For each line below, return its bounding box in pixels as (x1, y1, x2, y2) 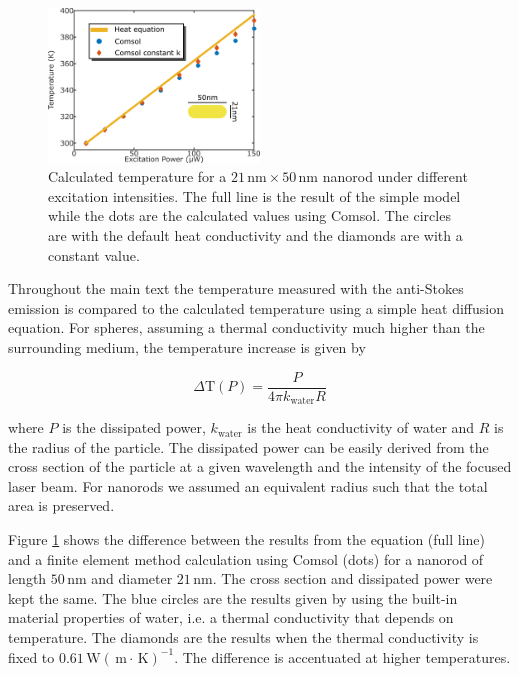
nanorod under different (322, 166, 468, 187)
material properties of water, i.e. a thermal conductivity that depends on (8, 607, 454, 628)
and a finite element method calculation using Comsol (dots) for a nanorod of (8, 548, 484, 569)
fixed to (8, 646, 55, 667)
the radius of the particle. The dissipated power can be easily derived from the (8, 436, 489, 457)
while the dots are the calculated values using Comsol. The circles (48, 205, 451, 226)
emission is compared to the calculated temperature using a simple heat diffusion (8, 297, 504, 318)
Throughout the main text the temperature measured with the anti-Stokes (8, 278, 464, 299)
